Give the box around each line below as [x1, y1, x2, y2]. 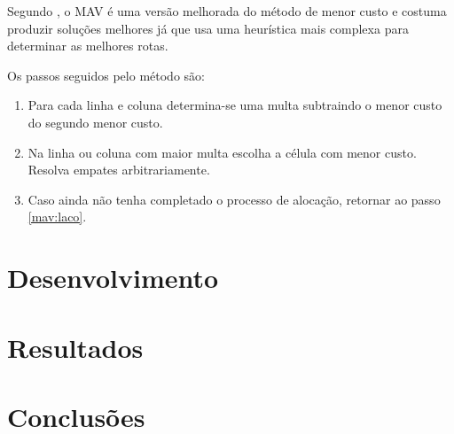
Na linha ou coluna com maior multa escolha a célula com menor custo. [27, 143, 417, 161]
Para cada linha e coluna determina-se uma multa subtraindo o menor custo [27, 96, 442, 114]
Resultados [7, 329, 144, 365]
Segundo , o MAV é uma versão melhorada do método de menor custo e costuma [7, 2, 447, 19]
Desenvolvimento [7, 260, 219, 296]
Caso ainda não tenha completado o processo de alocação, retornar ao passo [27, 190, 441, 208]
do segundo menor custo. [27, 112, 163, 131]
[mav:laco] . [27, 207, 87, 226]
